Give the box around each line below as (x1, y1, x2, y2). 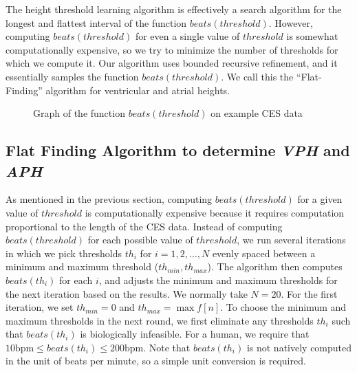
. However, (268, 15, 313, 30)
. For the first (281, 286, 338, 300)
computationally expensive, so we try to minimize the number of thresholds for (6, 42, 338, 56)
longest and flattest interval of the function (6, 15, 187, 30)
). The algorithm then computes (207, 259, 343, 274)
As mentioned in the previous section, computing (6, 192, 213, 206)
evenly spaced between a (212, 245, 316, 260)
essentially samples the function (6, 69, 139, 83)
